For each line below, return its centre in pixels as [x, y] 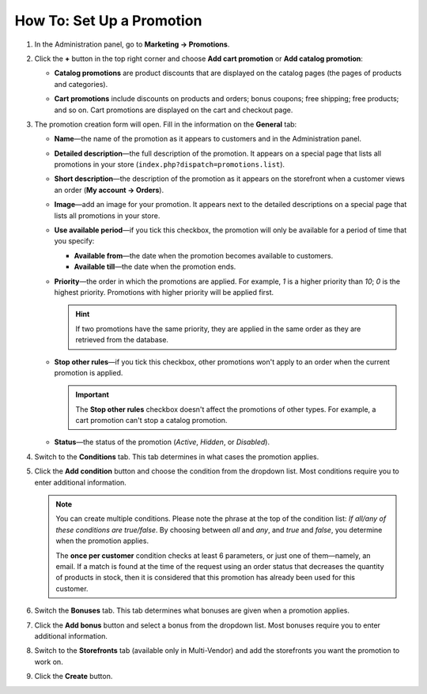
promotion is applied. [89, 372]
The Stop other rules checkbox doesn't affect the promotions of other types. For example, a [226, 409]
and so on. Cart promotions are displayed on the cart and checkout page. [174, 110]
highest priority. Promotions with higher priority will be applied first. [164, 292]
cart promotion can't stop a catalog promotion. [151, 421]
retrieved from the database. [122, 340]
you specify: [74, 241]
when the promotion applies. [102, 541]
